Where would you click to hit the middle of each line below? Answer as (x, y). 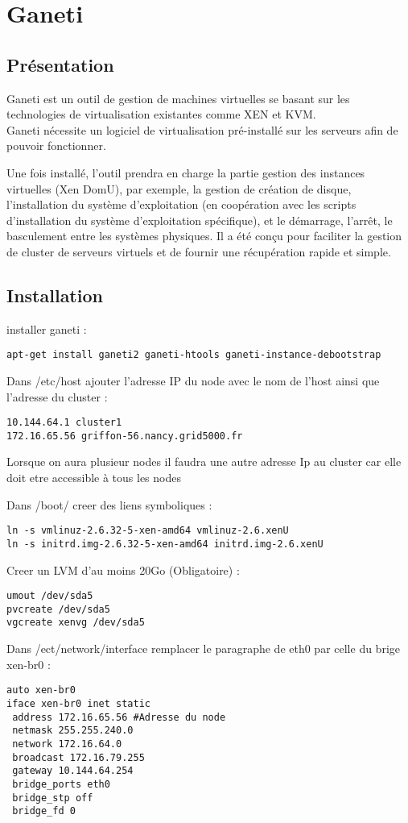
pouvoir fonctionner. (56, 145)
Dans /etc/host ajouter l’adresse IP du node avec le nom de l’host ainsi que (193, 380)
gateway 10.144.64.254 (73, 771)
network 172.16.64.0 (67, 744)
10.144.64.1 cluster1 (64, 423)
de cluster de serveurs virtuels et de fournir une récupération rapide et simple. (199, 251)
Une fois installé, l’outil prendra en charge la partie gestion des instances (186, 172)
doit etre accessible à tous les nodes (94, 478)
